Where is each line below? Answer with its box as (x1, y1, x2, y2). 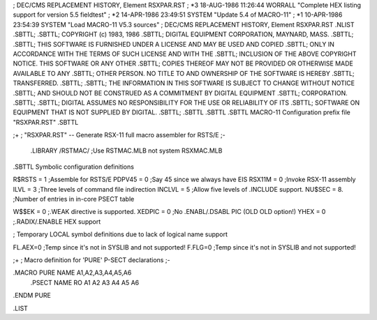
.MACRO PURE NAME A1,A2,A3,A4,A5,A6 (13, 268, 132, 277)
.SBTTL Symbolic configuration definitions (13, 162, 134, 171)
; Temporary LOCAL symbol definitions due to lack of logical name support (13, 230, 228, 238)
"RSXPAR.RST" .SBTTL (13, 118, 79, 126)
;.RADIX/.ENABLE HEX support (13, 217, 101, 226)
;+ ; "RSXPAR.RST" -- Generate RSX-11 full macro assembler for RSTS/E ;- (13, 131, 226, 139)
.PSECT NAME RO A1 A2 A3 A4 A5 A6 (30, 278, 140, 287)
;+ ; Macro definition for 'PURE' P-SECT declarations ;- (13, 255, 170, 264)
